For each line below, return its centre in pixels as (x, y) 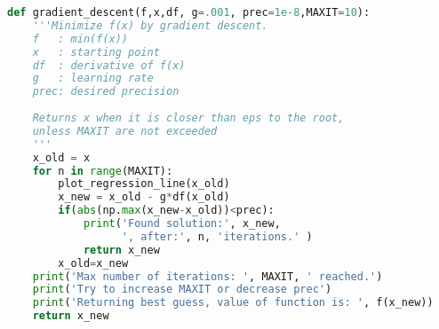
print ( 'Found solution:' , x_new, (182, 223)
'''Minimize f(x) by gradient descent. (150, 25)
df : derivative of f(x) (109, 65)
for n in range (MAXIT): (103, 171)
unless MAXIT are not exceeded (125, 131)
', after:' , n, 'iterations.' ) (217, 236)
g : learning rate (93, 78)
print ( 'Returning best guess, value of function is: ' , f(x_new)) (233, 303)
